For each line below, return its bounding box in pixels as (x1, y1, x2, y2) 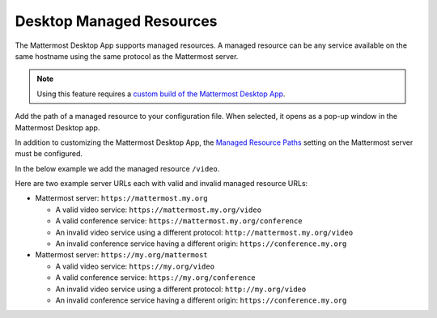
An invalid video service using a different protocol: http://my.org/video (55, 284, 307, 294)
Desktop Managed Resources (15, 12, 218, 30)
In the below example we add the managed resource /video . (15, 163, 220, 173)
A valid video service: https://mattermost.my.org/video (55, 205, 262, 214)
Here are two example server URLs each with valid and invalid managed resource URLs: (15, 179, 308, 189)
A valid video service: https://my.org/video (55, 261, 214, 271)
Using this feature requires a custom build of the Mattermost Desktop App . (36, 89, 286, 99)
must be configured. (15, 149, 83, 159)
